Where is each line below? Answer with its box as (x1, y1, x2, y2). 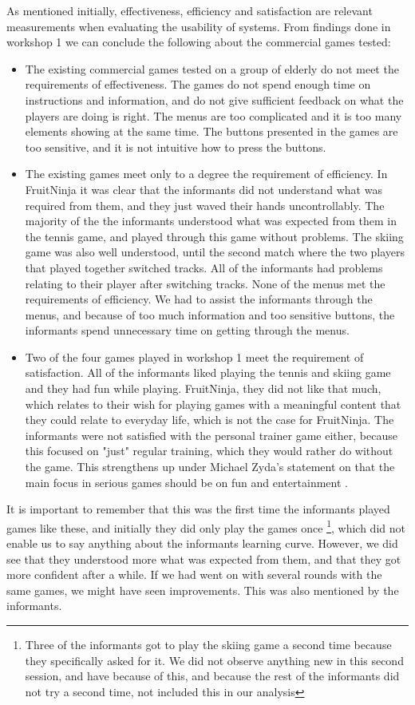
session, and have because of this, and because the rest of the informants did (25, 667, 400, 684)
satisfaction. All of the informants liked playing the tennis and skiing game (25, 364, 391, 381)
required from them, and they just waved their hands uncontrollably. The (25, 196, 385, 213)
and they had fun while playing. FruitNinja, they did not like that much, (25, 380, 381, 397)
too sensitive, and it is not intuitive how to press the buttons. (25, 138, 326, 155)
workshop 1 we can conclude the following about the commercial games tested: (6, 34, 391, 50)
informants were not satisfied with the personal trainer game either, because (25, 426, 397, 443)
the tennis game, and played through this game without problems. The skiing (25, 228, 404, 244)
